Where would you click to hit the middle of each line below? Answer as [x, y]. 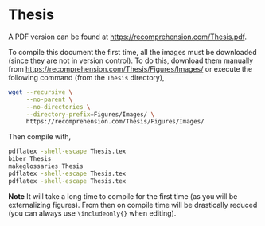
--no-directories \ [58, 107]
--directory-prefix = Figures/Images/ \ [90, 114]
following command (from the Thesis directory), [86, 77]
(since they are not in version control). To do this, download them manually [131, 60]
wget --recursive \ [41, 92]
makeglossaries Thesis [46, 166]
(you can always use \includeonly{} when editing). [92, 213]
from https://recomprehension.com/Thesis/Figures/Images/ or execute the [131, 68]
